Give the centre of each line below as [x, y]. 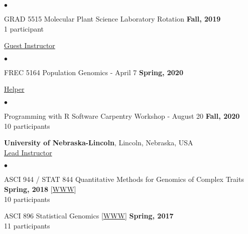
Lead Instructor [28, 152]
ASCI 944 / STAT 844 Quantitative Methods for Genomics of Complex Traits [124, 179]
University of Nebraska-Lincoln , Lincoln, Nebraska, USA [99, 143]
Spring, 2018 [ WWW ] [40, 189]
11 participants [27, 225]
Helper [14, 89]
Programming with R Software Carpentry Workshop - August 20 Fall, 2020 [122, 115]
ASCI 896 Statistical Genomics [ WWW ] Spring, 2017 [89, 216]
